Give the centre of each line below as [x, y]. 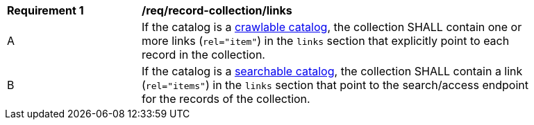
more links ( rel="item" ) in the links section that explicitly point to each [326, 41]
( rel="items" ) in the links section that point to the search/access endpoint [335, 85]
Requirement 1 [45, 10]
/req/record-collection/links [217, 10]
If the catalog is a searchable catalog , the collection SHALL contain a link [332, 71]
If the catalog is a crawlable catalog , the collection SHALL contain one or [332, 27]
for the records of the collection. [226, 99]
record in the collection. [203, 55]
